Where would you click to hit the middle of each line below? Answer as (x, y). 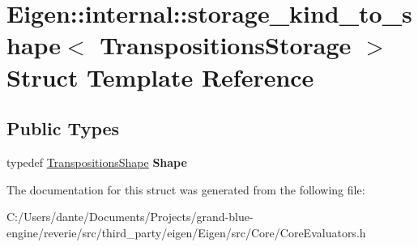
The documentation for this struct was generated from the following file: (186, 189)
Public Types (63, 128)
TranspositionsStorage (226, 45)
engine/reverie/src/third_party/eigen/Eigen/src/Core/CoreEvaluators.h (186, 232)
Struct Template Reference (160, 77)
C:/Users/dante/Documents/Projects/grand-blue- (130, 217)
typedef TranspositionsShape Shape (97, 162)
